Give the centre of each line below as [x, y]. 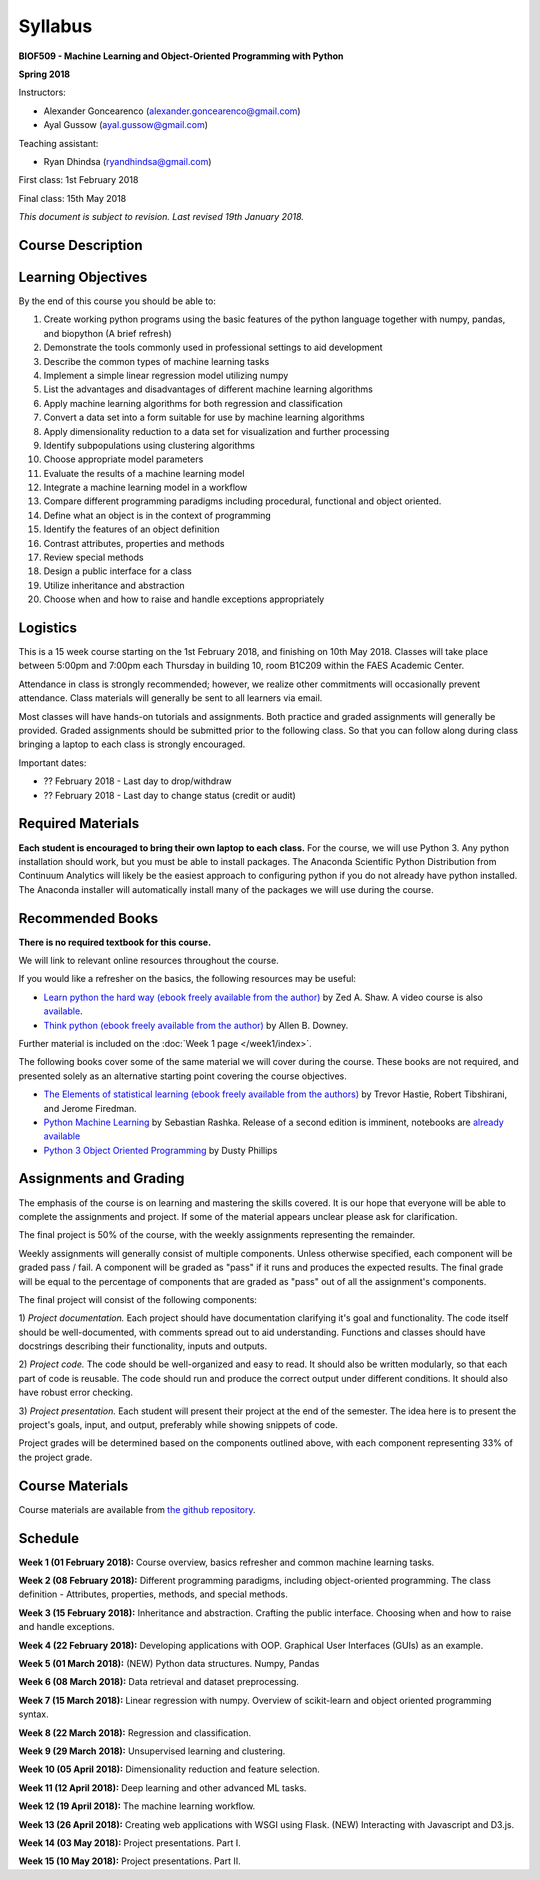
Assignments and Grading [101, 1178]
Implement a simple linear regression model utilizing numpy [166, 375]
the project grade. [55, 1457]
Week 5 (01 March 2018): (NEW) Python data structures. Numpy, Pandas [169, 1663]
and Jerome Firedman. [90, 1108]
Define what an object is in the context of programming [157, 515]
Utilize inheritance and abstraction [114, 585]
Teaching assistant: [58, 143]
